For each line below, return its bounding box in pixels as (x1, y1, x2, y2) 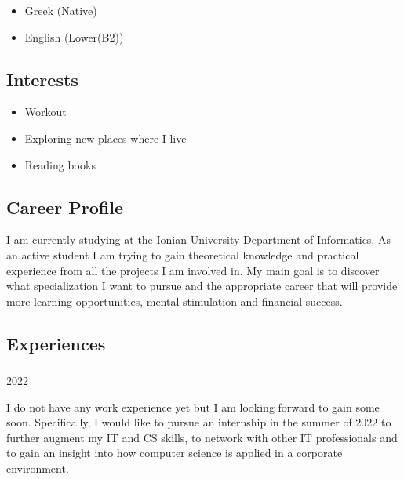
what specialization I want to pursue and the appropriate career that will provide (6, 278, 398, 294)
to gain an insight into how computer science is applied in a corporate (6, 445, 343, 461)
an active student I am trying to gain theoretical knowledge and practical (6, 246, 359, 263)
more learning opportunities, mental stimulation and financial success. (6, 292, 343, 309)
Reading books (24, 156, 96, 172)
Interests (6, 67, 78, 91)
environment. (6, 460, 69, 477)
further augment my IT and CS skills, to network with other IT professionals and (6, 429, 398, 445)
